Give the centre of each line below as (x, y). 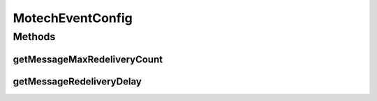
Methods (34, 37)
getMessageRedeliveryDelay (77, 81)
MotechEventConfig (73, 18)
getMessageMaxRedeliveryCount (88, 59)
